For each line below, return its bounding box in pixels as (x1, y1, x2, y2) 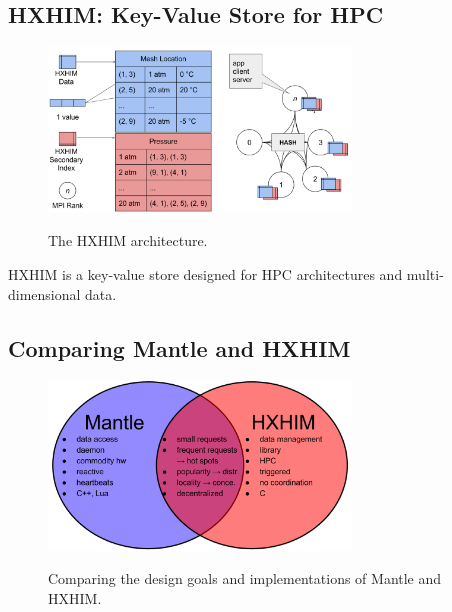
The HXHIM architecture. (48, 230, 208, 251)
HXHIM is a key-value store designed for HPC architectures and (8, 264, 403, 285)
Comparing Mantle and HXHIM (8, 332, 351, 363)
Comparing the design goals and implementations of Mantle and (48, 568, 442, 589)
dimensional (8, 283, 81, 304)
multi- (406, 264, 444, 285)
